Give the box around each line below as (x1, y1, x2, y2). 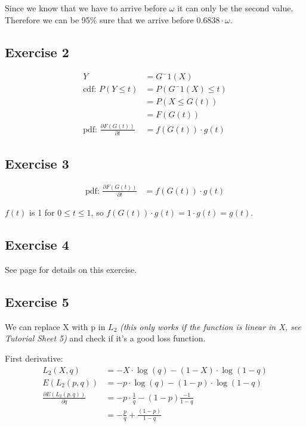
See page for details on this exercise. (5, 263, 137, 275)
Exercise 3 (5, 154, 69, 172)
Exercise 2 (5, 42, 69, 61)
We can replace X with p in (5, 320, 106, 332)
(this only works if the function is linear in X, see (120, 320, 301, 332)
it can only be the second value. (177, 2, 293, 14)
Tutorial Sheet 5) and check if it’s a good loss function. (5, 332, 206, 344)
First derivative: (5, 352, 63, 364)
